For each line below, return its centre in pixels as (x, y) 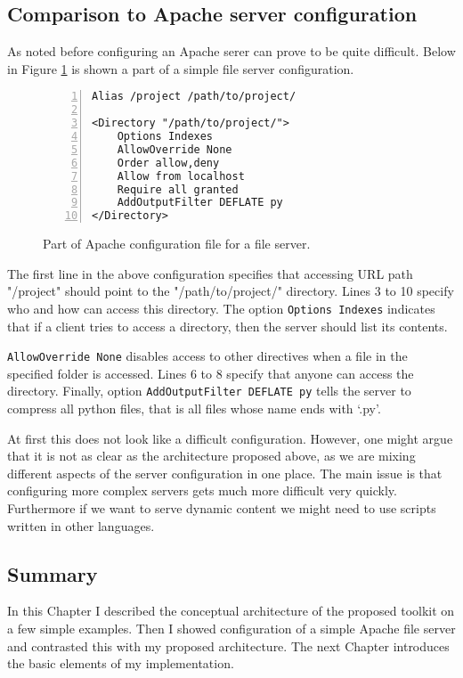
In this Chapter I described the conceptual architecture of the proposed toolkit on (231, 611)
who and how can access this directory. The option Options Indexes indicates (221, 308)
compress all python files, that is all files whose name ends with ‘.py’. (194, 408)
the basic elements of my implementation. (121, 663)
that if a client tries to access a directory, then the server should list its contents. (227, 326)
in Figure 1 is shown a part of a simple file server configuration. (181, 68)
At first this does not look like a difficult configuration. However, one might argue (230, 438)
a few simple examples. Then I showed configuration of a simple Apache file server (231, 629)
